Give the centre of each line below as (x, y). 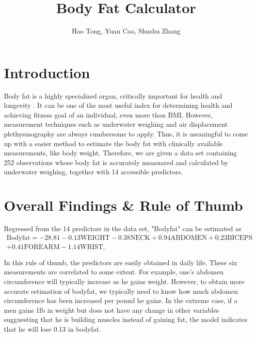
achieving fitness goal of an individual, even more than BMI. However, (108, 114)
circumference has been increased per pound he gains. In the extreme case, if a (121, 300)
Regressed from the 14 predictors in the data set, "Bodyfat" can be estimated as (123, 228)
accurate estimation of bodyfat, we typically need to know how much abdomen (121, 291)
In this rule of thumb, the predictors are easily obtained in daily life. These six (121, 262)
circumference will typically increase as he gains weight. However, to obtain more (124, 281)
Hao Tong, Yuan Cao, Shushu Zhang (126, 31)
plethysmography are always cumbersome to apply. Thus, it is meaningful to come (126, 134)
